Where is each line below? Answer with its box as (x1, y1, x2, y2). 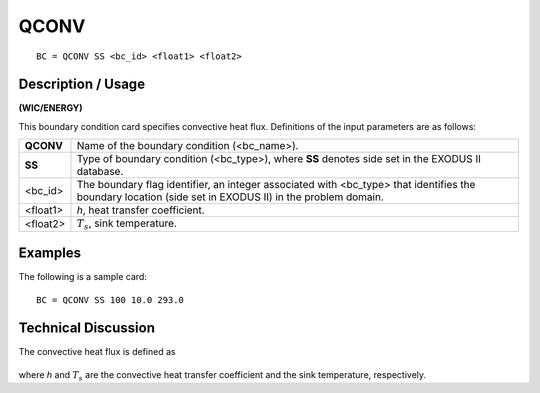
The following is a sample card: (18, 271, 147, 283)
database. (76, 165, 124, 179)
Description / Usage (18, 76, 145, 93)
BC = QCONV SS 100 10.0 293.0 (36, 294, 185, 305)
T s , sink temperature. (76, 216, 177, 232)
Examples (18, 245, 82, 262)
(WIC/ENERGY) (18, 102, 84, 114)
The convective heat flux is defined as (18, 346, 176, 358)
